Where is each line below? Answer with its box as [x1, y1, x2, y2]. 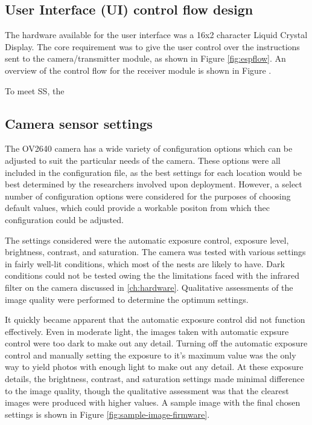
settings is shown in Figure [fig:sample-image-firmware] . [5, 407, 210, 420]
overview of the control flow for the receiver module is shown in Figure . [5, 63, 272, 76]
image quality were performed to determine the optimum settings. [5, 293, 249, 305]
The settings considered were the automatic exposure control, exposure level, [5, 233, 289, 246]
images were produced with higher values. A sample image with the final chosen [5, 396, 301, 409]
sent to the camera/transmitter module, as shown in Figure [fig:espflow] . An [5, 52, 286, 65]
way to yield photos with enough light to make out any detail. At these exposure [5, 360, 304, 373]
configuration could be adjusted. [5, 213, 124, 225]
